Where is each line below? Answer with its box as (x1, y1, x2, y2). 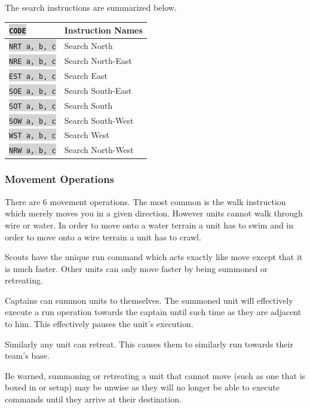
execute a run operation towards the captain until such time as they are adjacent (5, 306, 302, 318)
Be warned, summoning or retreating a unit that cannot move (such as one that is (5, 369, 306, 381)
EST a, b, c (9, 72, 56, 81)
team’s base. (5, 349, 50, 362)
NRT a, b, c (9, 42, 56, 51)
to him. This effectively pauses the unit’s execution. (5, 318, 194, 330)
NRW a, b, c (9, 146, 56, 155)
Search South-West (64, 114, 134, 126)
